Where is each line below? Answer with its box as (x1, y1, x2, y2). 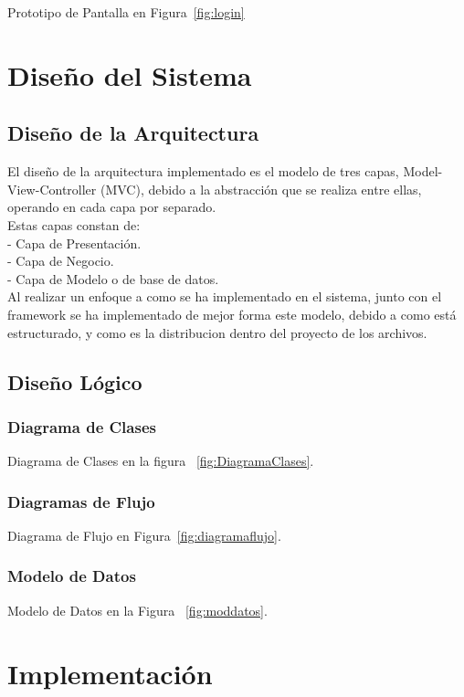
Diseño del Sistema (7, 56, 252, 93)
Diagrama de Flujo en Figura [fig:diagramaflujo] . (7, 525, 281, 544)
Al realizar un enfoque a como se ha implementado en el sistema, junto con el (7, 287, 442, 306)
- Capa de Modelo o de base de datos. (7, 269, 219, 288)
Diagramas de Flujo (7, 490, 155, 512)
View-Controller (7, 179, 97, 198)
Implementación (7, 654, 213, 692)
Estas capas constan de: (7, 215, 141, 234)
